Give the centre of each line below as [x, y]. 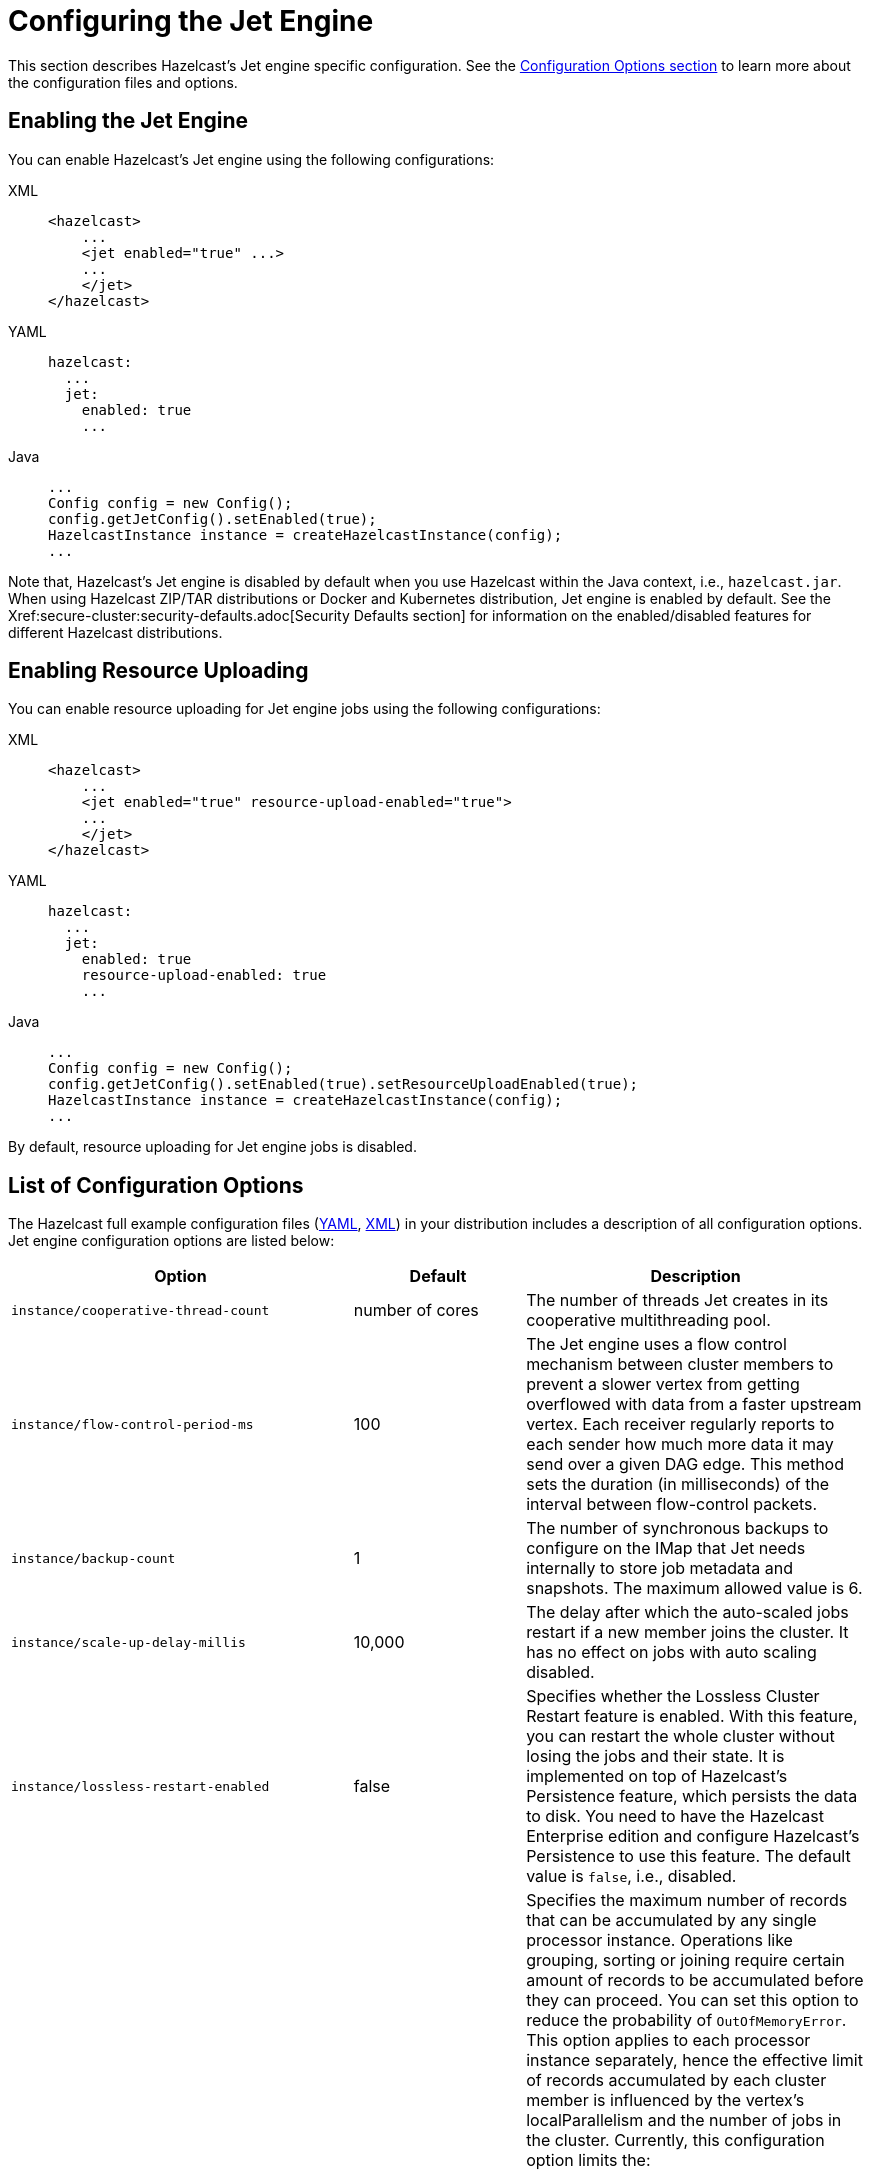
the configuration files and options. [123, 82]
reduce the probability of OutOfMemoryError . [686, 2020]
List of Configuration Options [156, 1185]
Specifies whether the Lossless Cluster [673, 1696]
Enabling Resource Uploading [158, 671]
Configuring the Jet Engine [191, 21]
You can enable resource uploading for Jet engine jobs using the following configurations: [304, 709]
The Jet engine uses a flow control [656, 1344]
